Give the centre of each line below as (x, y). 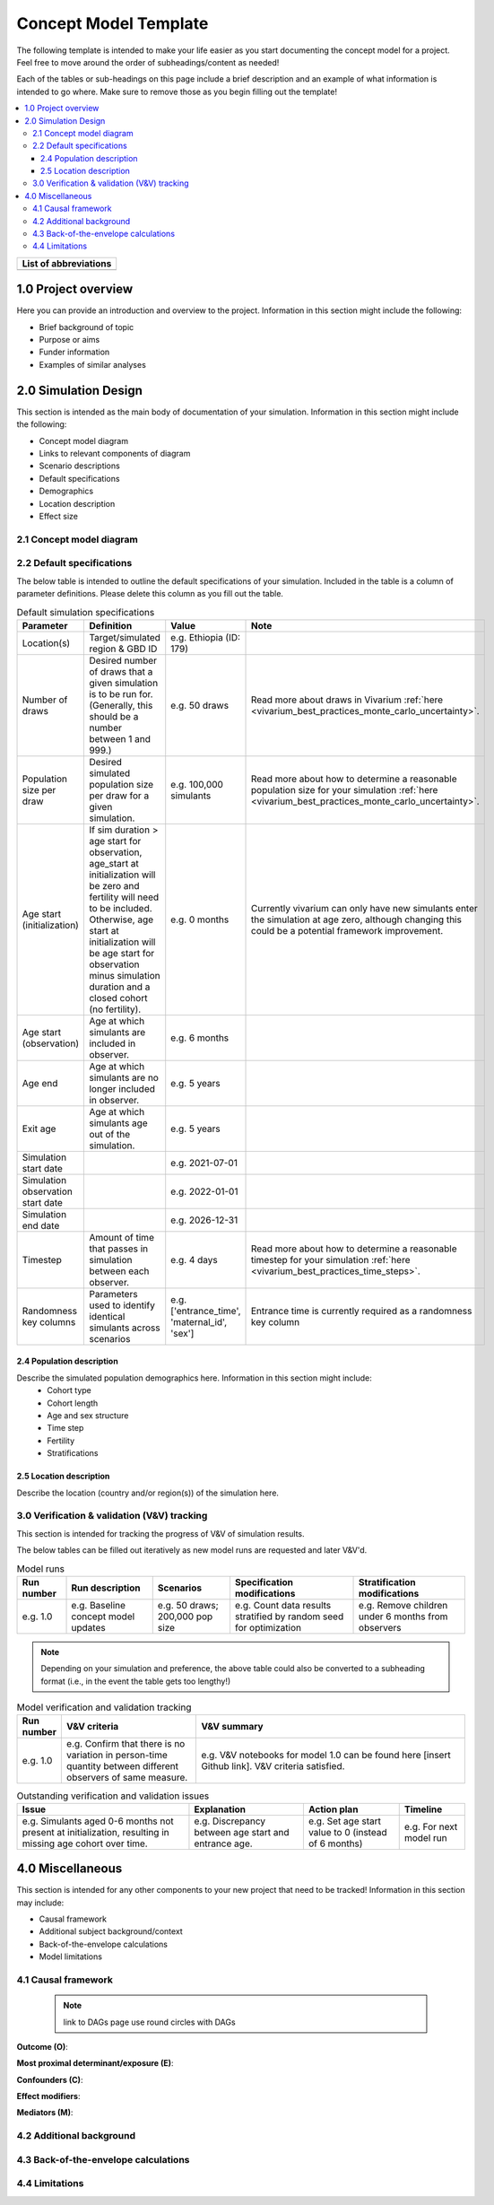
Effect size (58, 516)
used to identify (122, 1305)
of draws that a (121, 671)
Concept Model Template (113, 23)
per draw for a (119, 796)
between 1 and (120, 738)
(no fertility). (115, 1009)
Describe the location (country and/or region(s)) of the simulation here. (148, 1493)
